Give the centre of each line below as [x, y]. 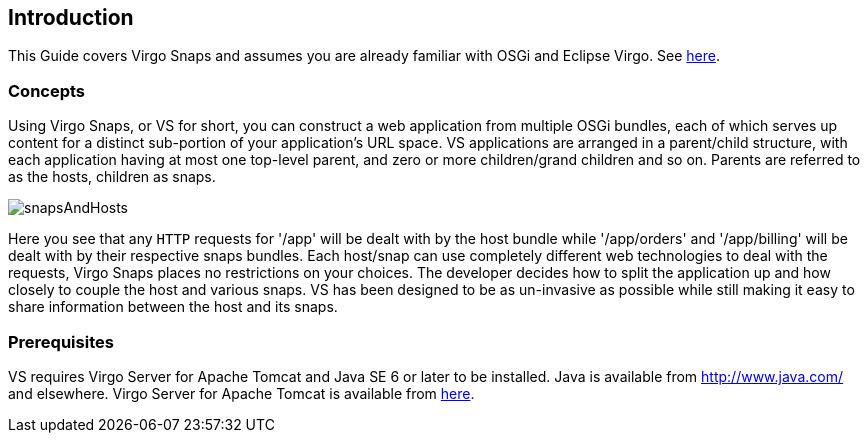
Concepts [47, 90]
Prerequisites [61, 341]
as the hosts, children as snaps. [112, 177]
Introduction [71, 17]
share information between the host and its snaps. [173, 307]
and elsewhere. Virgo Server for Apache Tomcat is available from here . [241, 393]
